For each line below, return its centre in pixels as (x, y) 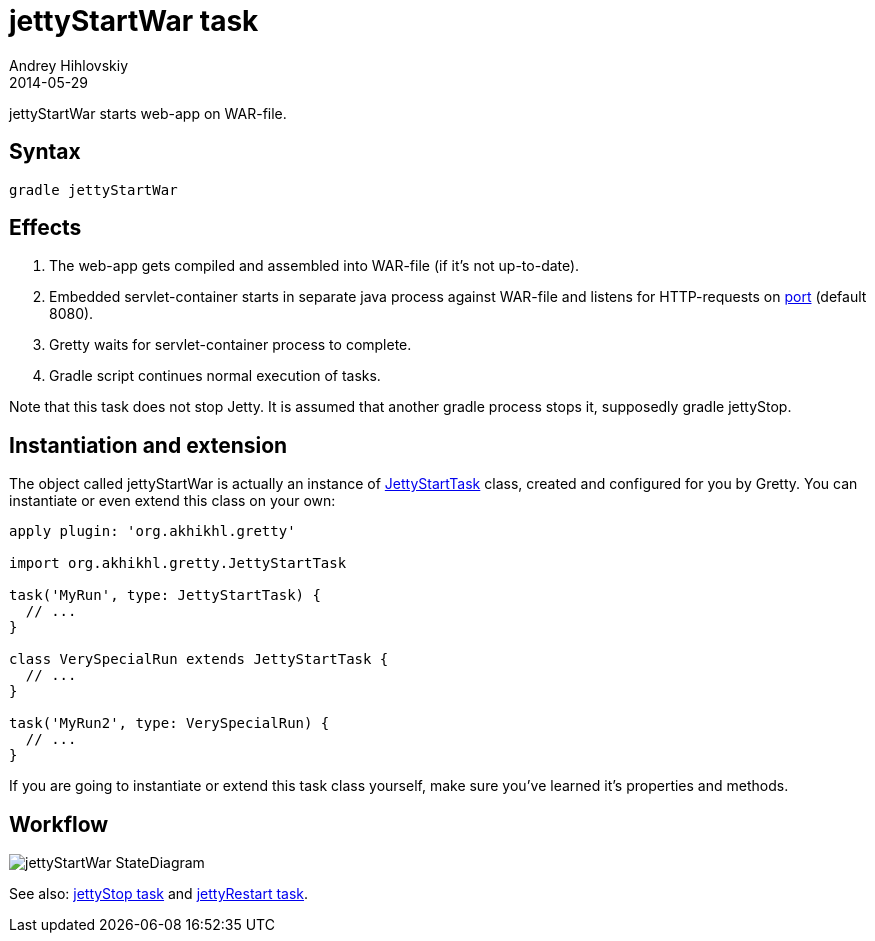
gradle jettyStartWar (93, 189)
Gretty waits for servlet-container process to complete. (230, 345)
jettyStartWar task (134, 21)
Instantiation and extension (148, 445)
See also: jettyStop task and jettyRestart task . (159, 894)
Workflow (59, 824)
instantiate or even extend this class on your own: (172, 501)
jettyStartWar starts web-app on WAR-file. (148, 113)
